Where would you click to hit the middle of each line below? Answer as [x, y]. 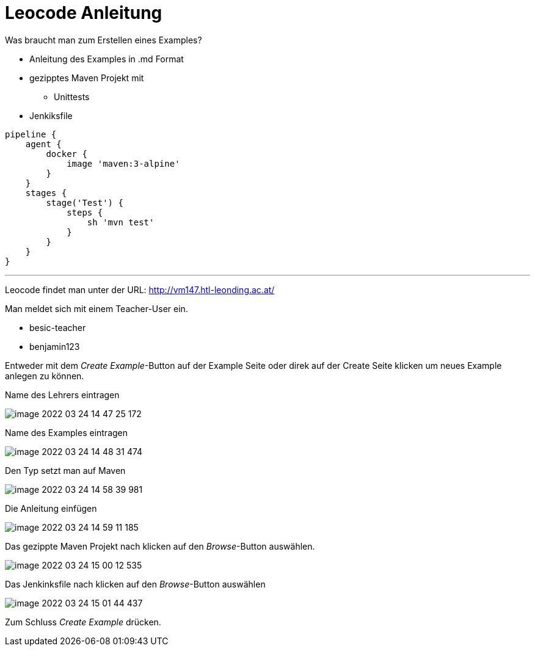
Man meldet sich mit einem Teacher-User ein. [96, 308]
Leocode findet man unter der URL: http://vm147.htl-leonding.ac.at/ [140, 289]
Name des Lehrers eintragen [62, 395]
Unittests [72, 96]
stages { [46, 193]
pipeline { [31, 134]
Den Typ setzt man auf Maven [65, 470]
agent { [43, 144]
